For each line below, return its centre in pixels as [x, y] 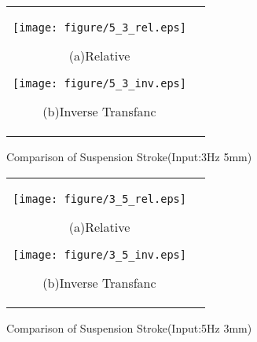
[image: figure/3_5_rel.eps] [99, 199]
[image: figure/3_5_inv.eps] [99, 254]
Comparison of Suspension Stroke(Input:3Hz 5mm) [129, 156]
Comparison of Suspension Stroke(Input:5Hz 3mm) [129, 327]
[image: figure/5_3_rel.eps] [99, 28]
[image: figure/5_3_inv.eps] [99, 83]
